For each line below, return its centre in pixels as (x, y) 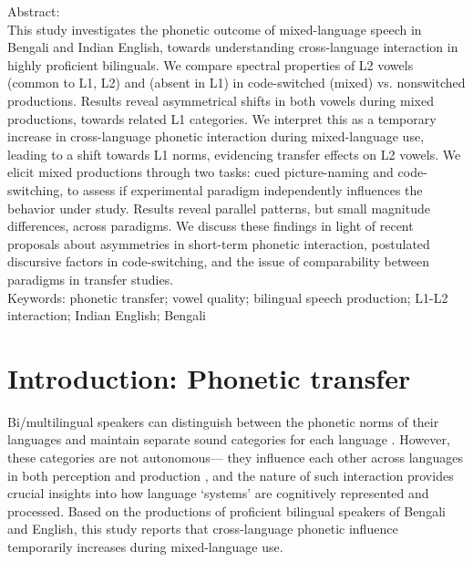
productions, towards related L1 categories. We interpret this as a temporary (222, 118)
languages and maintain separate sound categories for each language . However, (229, 439)
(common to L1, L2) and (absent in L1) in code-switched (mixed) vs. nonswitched (236, 83)
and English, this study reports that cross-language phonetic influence (203, 529)
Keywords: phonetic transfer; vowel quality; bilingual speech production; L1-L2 (228, 297)
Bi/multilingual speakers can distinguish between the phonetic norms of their (223, 421)
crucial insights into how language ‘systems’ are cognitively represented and (218, 493)
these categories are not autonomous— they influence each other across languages (235, 457)
